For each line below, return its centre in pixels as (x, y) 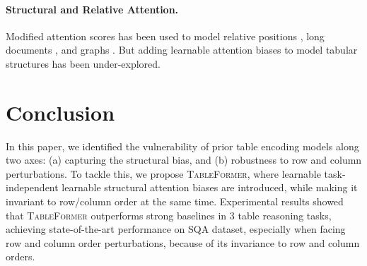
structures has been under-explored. (83, 63)
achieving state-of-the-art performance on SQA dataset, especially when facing (176, 229)
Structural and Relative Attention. (92, 9)
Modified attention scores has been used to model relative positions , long (165, 36)
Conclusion (60, 112)
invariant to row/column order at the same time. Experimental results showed (175, 201)
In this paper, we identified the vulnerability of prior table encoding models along (182, 146)
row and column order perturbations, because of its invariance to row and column (183, 242)
